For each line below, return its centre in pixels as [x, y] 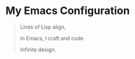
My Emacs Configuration [68, 11]
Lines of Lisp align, [43, 27]
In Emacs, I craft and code [52, 38]
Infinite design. [38, 49]
